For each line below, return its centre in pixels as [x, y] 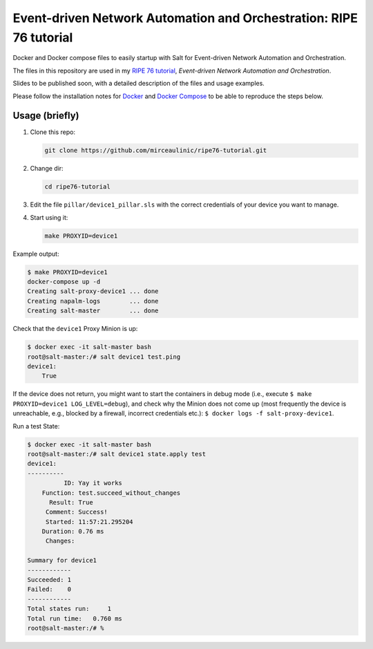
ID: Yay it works [93, 483]
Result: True [71, 502]
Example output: [36, 254]
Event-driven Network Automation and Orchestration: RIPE [185, 18]
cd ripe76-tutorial [77, 187]
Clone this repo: [53, 132]
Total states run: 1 [69, 609]
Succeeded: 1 [49, 580]
